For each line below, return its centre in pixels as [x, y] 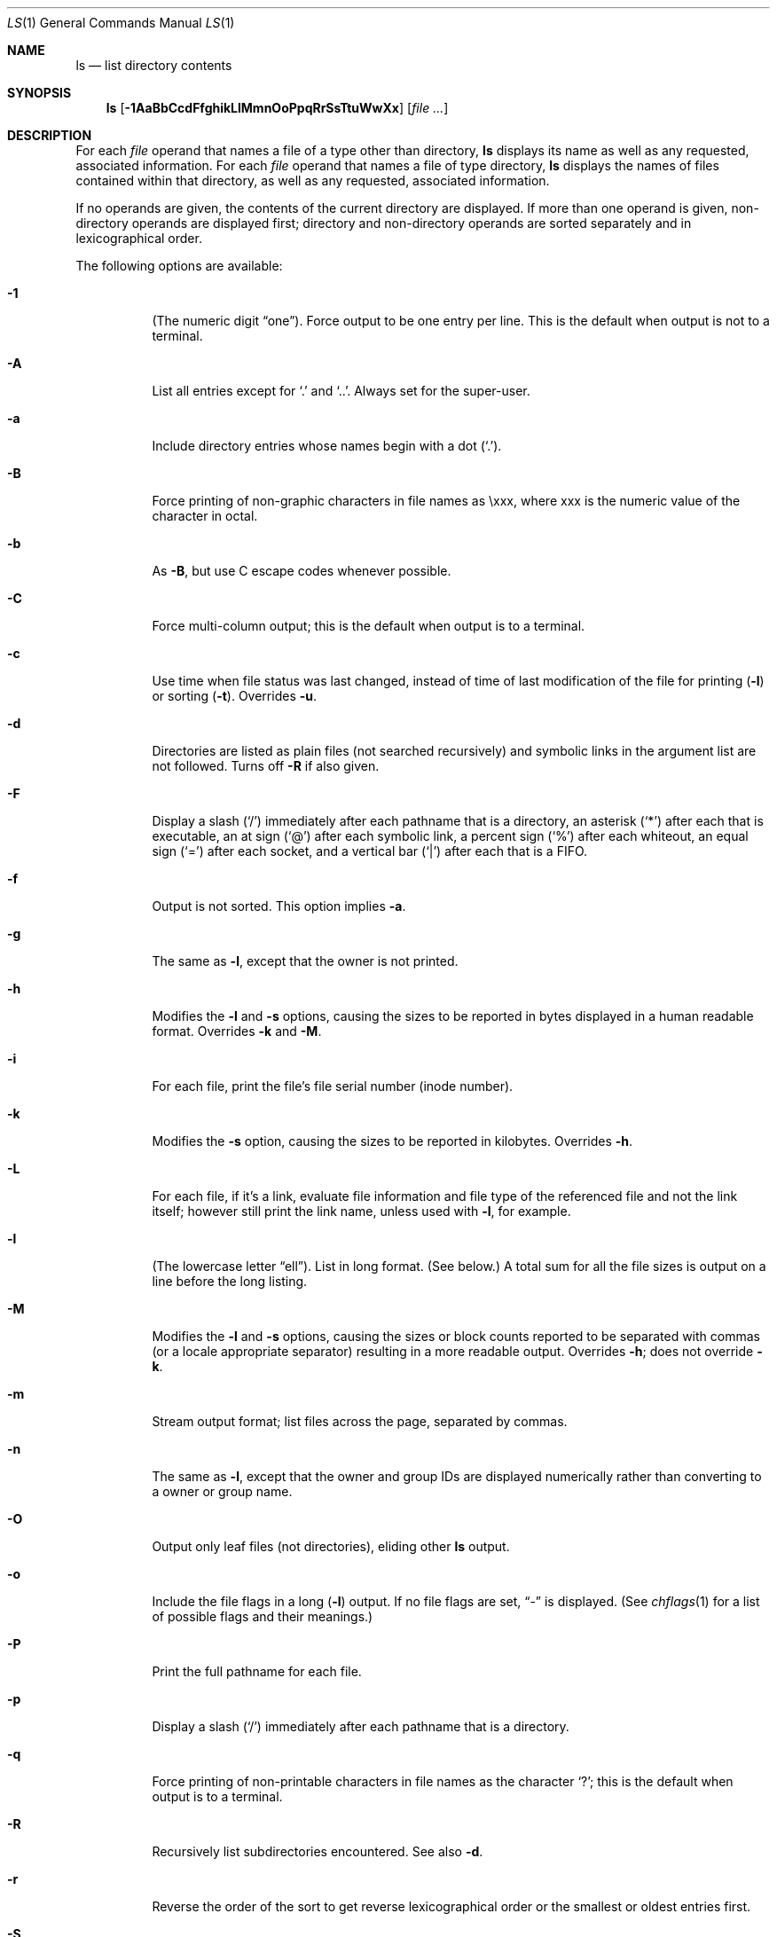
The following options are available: [179, 266]
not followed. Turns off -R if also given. [266, 766]
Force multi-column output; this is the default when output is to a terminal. [369, 626]
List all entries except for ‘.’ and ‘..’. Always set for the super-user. [341, 391]
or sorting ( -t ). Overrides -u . [235, 696]
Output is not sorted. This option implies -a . [279, 906]
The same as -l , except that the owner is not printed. [305, 961]
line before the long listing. [230, 1281]
